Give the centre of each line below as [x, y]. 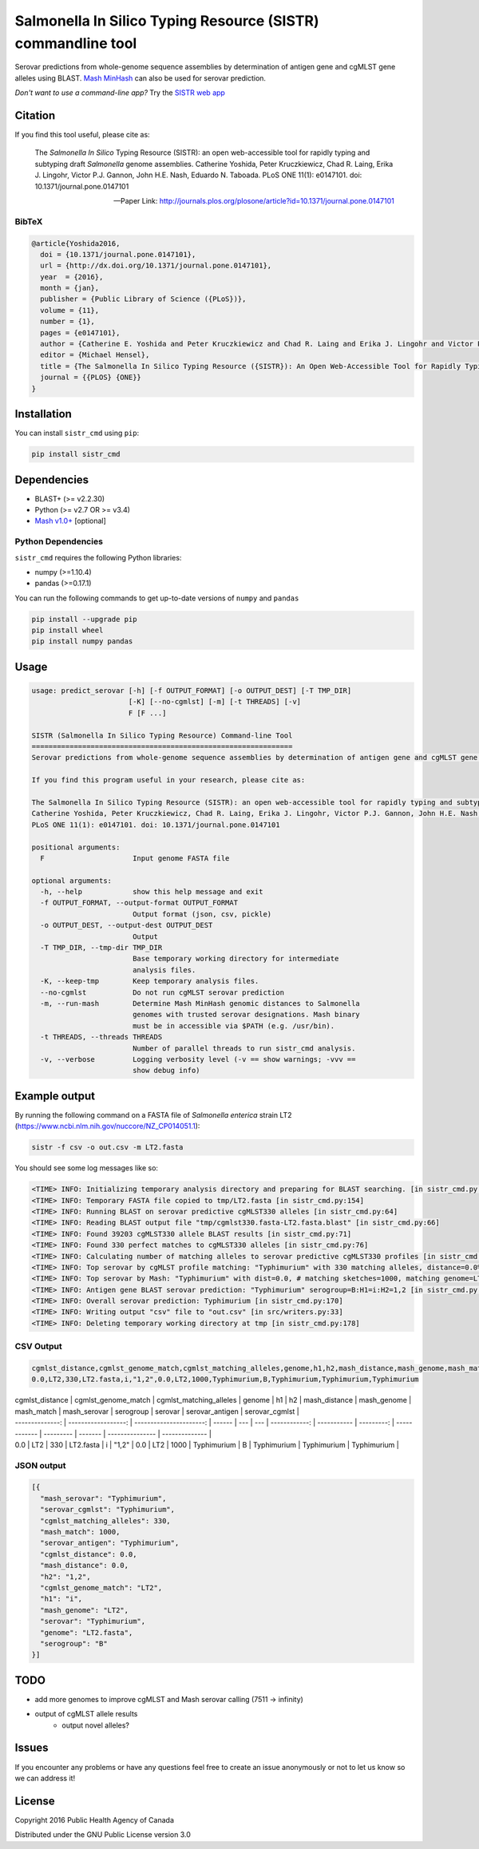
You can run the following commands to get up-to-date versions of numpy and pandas [157, 598]
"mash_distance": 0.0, [85, 1566]
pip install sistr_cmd [76, 454]
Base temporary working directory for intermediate [236, 959]
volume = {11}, [70, 310]
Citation [35, 115]
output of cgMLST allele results [86, 1714]
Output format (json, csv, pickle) [202, 914]
